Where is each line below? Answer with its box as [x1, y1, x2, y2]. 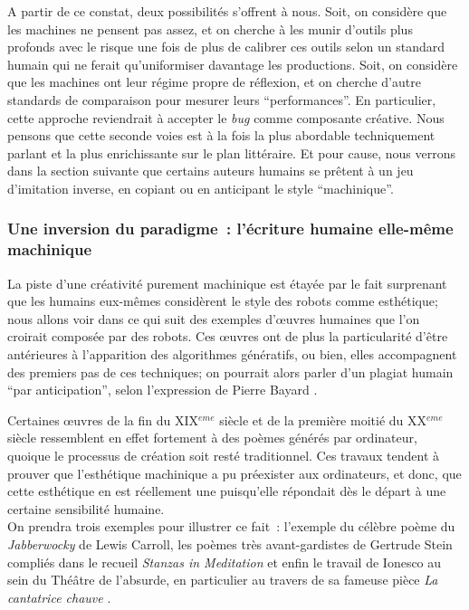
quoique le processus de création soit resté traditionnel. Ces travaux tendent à [7, 446, 440, 465]
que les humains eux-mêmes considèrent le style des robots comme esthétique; [7, 291, 438, 310]
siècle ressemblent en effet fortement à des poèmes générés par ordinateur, [7, 428, 417, 447]
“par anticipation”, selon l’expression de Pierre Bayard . [7, 380, 318, 399]
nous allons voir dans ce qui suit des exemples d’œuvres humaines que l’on [7, 309, 420, 328]
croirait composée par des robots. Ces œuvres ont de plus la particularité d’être [7, 327, 448, 346]
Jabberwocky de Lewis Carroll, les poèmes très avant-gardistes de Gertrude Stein [7, 534, 453, 553]
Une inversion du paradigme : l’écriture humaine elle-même [7, 217, 454, 240]
